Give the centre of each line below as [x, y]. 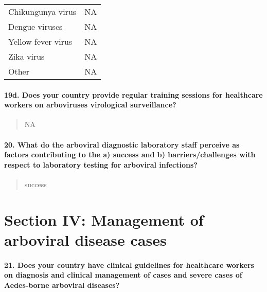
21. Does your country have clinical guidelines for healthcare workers [129, 264]
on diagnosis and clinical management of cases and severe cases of [123, 275]
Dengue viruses [35, 26]
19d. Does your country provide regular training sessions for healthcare [133, 94]
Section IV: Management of [104, 219]
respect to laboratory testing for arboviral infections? [101, 164]
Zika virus [26, 56]
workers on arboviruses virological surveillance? [90, 105]
